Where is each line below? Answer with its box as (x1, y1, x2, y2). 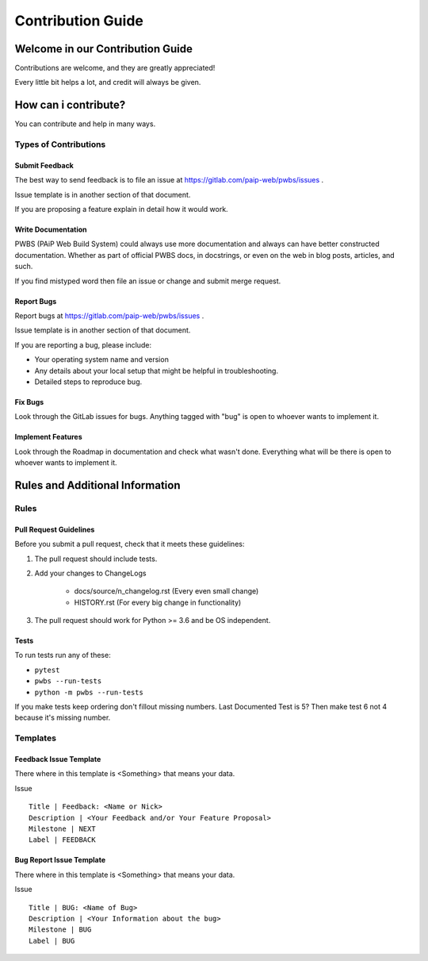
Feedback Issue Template (14, 755, 101, 763)
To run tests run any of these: (14, 651, 111, 660)
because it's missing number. (14, 713, 111, 722)
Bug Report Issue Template (14, 855, 106, 865)
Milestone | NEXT (29, 824, 96, 833)
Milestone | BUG (29, 925, 92, 934)
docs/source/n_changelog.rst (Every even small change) (74, 586, 259, 596)
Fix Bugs (14, 398, 44, 406)
